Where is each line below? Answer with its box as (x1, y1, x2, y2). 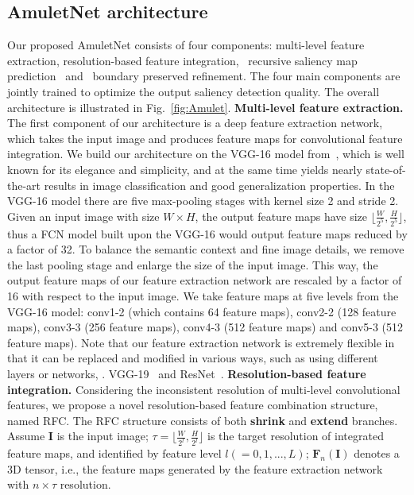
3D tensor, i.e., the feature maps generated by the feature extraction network (7, 460, 383, 477)
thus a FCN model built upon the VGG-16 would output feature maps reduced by (7, 225, 408, 242)
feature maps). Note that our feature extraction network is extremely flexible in (7, 334, 395, 350)
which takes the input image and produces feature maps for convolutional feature (7, 130, 403, 146)
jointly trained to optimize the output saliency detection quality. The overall (7, 83, 380, 99)
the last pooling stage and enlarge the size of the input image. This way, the (7, 256, 378, 273)
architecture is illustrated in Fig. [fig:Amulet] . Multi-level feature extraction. (7, 99, 404, 115)
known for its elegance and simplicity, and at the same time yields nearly (7, 160, 362, 177)
